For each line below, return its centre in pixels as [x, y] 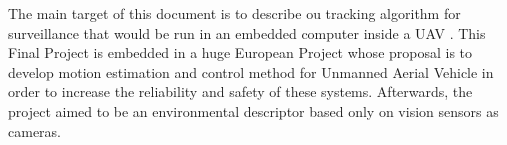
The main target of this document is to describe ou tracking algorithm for [234, 13]
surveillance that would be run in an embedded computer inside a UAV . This [247, 32]
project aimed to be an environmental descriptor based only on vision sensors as [253, 110]
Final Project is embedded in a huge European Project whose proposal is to [240, 52]
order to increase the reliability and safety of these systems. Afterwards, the [240, 91]
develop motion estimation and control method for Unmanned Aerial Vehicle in [251, 71]
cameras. [34, 130]
